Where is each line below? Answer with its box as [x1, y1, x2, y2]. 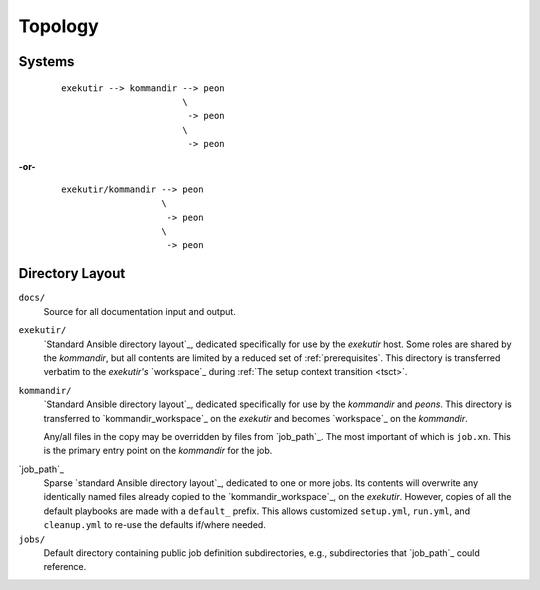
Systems [18, 53, 75, 70]
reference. [43, 561, 87, 573]
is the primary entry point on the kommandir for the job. [43, 445, 273, 457]
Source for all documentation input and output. [43, 305, 237, 317]
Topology [18, 15, 99, 37]
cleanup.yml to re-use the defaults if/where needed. [43, 519, 267, 531]
